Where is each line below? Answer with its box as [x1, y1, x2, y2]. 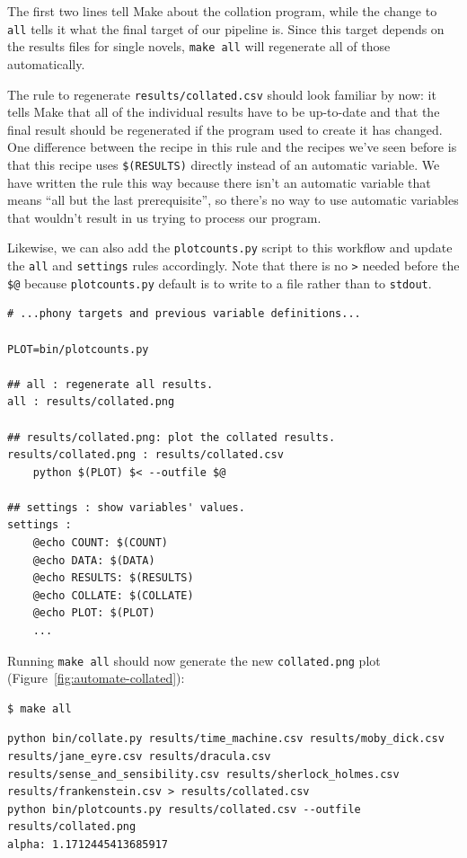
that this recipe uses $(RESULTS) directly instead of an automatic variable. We [7, 155, 440, 173]
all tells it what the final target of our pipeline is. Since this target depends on [7, 19, 445, 38]
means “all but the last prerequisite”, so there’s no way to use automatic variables [7, 190, 459, 209]
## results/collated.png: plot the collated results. [7, 430, 336, 444]
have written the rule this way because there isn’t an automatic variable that [7, 172, 431, 191]
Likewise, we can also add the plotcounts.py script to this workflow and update [7, 238, 453, 257]
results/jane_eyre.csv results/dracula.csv [7, 750, 271, 764]
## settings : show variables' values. [7, 500, 245, 514]
